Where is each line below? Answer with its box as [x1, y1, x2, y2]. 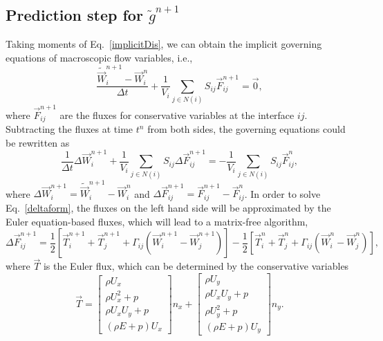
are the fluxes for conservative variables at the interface [59, 107, 295, 122]
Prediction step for [6, 4, 143, 26]
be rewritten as [6, 135, 70, 149]
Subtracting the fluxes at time [6, 122, 133, 136]
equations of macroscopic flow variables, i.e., [6, 50, 193, 64]
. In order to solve [244, 186, 321, 201]
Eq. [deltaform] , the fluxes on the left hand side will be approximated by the [6, 200, 331, 214]
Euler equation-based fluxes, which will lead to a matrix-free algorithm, [6, 214, 308, 228]
